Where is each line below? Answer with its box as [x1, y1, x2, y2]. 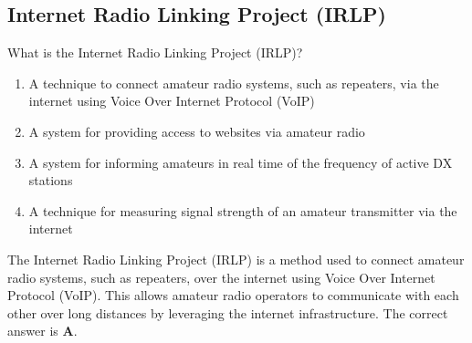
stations [28, 171, 73, 190]
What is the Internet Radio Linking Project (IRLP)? [7, 43, 303, 62]
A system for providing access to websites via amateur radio [28, 121, 365, 140]
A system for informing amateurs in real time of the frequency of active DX [28, 152, 453, 171]
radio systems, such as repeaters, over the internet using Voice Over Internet [7, 267, 435, 286]
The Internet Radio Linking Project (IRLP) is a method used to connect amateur [7, 249, 465, 268]
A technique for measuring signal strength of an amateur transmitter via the [28, 201, 457, 220]
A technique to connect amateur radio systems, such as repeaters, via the [28, 73, 439, 92]
